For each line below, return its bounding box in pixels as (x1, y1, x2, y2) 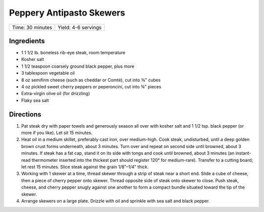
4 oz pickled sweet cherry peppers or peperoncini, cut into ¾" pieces (21, 84, 161, 90)
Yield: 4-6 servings (58, 24, 102, 31)
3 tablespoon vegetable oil (21, 70, 75, 76)
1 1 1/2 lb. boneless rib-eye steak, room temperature (21, 50, 126, 56)
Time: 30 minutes (12, 24, 52, 31)
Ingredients (9, 37, 45, 45)
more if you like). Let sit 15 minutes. (21, 130, 92, 136)
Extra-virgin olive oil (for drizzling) (21, 91, 90, 96)
